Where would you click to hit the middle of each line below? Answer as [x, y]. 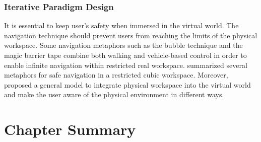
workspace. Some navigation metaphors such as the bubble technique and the [123, 45]
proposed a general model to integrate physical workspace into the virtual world [127, 84]
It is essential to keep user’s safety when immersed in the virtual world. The [121, 25]
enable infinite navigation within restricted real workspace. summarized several [126, 65]
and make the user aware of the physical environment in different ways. [114, 94]
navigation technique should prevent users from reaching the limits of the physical [131, 35]
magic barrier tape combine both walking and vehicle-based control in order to [125, 55]
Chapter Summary [70, 129]
